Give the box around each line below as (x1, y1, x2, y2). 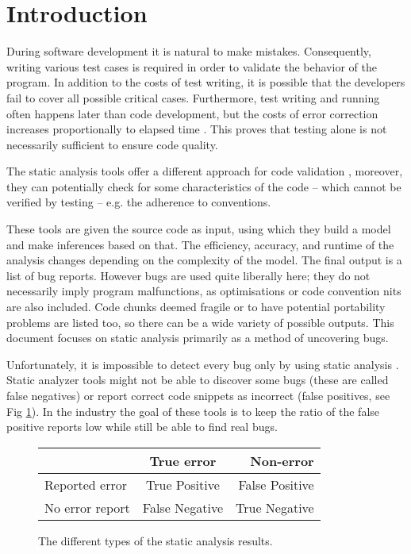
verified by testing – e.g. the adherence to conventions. (6, 194, 271, 210)
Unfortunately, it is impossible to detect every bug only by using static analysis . (6, 356, 399, 372)
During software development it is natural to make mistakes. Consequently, (6, 43, 371, 60)
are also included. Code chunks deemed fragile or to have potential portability (6, 298, 386, 315)
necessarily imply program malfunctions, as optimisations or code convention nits (6, 283, 401, 299)
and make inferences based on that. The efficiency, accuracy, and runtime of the (6, 236, 394, 252)
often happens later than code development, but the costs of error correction (6, 105, 378, 121)
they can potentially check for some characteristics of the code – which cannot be (6, 178, 401, 194)
